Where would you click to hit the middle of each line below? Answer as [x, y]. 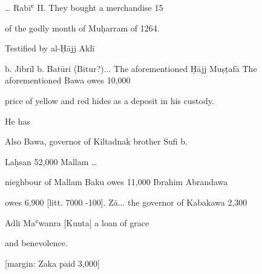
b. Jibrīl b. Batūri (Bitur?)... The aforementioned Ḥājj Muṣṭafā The [131, 68]
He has [18, 121]
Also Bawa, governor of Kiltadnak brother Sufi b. [96, 141]
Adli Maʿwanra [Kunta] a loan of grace [77, 222]
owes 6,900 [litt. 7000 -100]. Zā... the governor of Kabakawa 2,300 [126, 202]
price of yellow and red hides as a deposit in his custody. [110, 100]
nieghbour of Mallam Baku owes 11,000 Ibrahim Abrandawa [116, 182]
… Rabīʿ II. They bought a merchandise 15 [84, 7]
